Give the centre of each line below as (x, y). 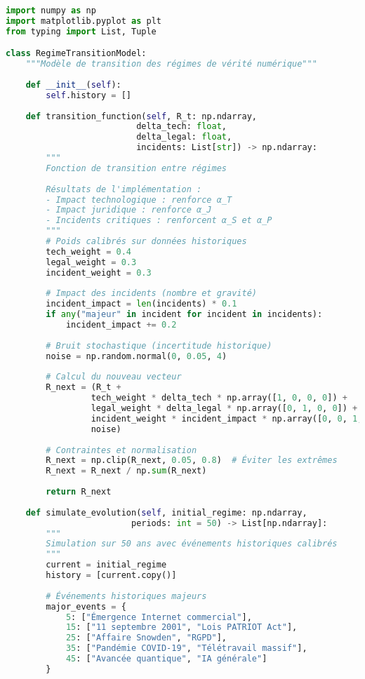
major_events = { (86, 606)
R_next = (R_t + (84, 388)
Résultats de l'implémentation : (124, 189)
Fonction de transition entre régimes (136, 168)
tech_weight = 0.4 (89, 251)
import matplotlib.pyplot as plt (84, 21)
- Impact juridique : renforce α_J (129, 210)
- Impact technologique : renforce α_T (139, 200)
